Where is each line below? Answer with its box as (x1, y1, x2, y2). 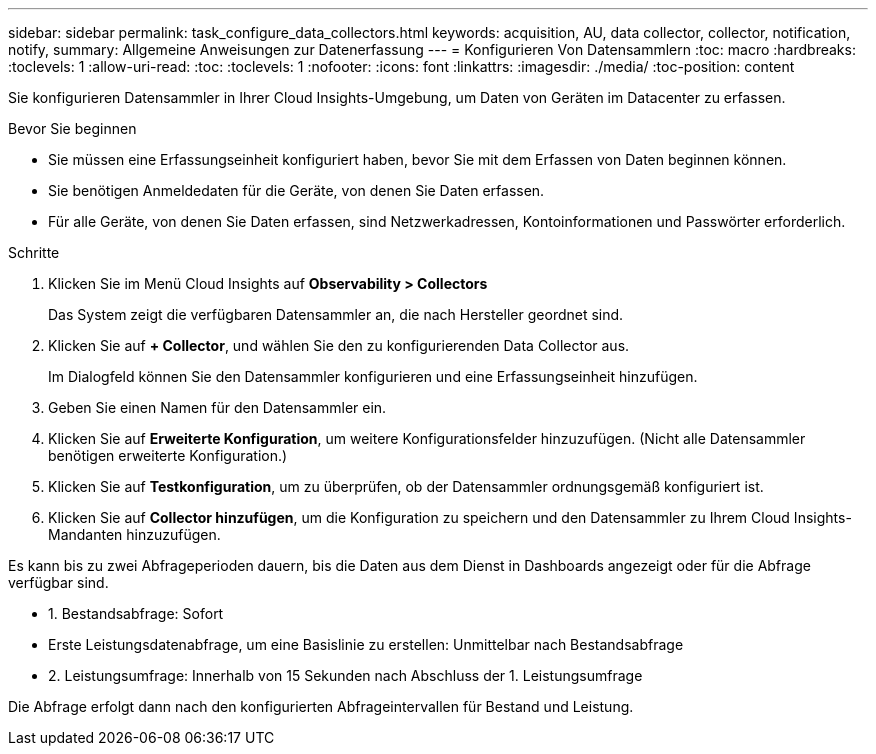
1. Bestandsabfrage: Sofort (48, 605, 224, 622)
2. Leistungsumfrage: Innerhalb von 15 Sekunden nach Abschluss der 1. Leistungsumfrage (48, 667, 643, 684)
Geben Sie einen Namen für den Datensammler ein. (48, 399, 387, 416)
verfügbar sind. (8, 574, 109, 591)
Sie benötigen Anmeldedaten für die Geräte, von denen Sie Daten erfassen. (48, 182, 545, 199)
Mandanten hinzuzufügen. (48, 526, 221, 543)
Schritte (8, 244, 60, 261)
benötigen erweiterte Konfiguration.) (48, 447, 288, 464)
